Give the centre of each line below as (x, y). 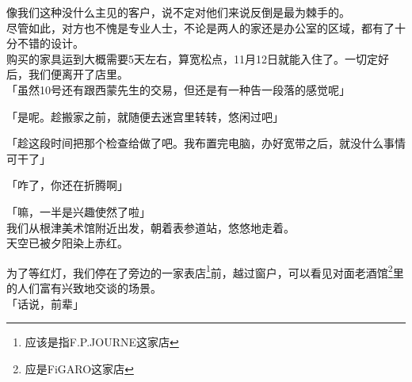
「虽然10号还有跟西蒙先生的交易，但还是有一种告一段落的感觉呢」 (178, 89)
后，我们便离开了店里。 (67, 74)
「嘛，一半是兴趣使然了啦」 (78, 211)
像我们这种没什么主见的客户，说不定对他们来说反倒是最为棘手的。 (178, 12)
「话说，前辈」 (45, 303)
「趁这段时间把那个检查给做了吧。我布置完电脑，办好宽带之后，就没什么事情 (206, 143)
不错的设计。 (50, 43)
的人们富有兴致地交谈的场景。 (84, 287)
